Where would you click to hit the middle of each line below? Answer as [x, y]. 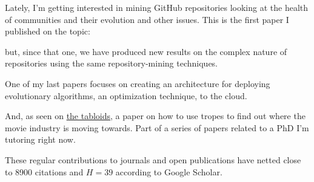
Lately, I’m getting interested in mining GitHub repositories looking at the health [157, 7]
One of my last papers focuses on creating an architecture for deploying [138, 83]
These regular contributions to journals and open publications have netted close [153, 159]
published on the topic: [48, 31]
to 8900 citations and [44, 171]
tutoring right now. [40, 139]
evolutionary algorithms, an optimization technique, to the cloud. [126, 95]
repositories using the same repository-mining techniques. [112, 63]
